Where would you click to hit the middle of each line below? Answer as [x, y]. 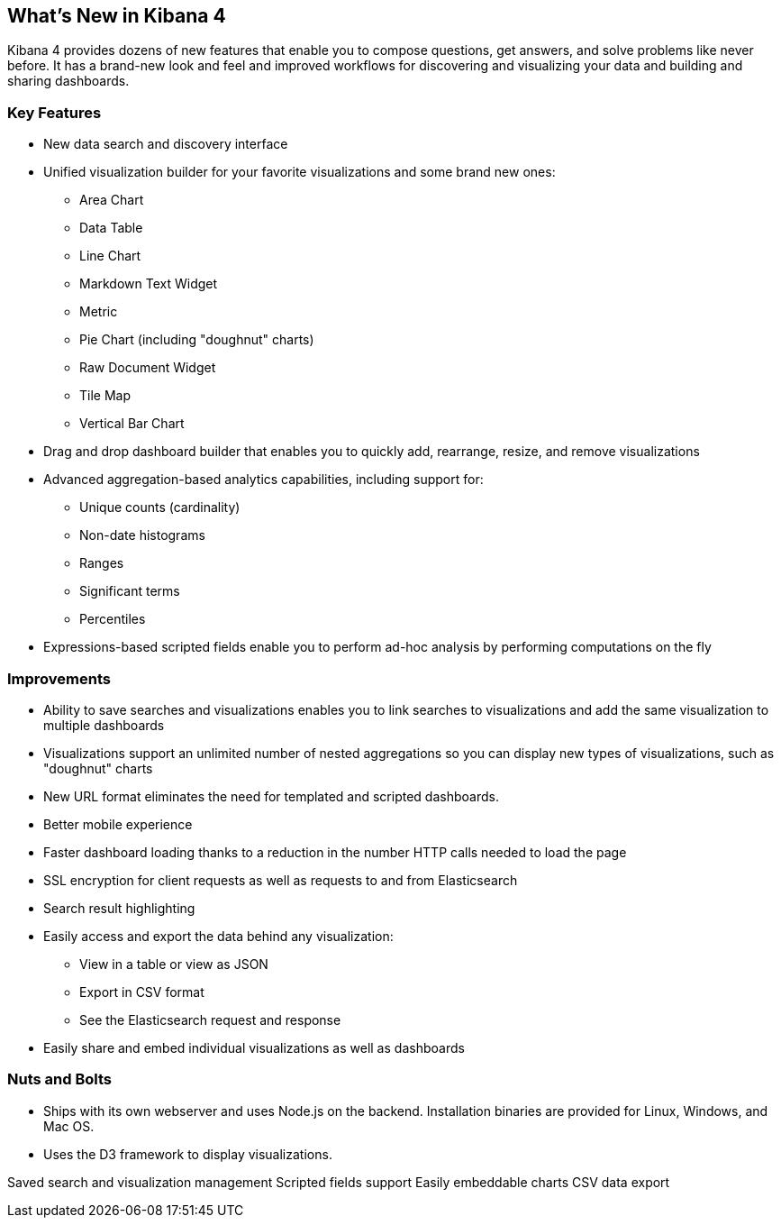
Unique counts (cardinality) [160, 507]
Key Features [54, 112]
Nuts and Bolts [59, 1079]
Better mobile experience [118, 824]
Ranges [102, 563]
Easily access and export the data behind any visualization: [218, 936]
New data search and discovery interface [166, 144]
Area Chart [112, 200]
